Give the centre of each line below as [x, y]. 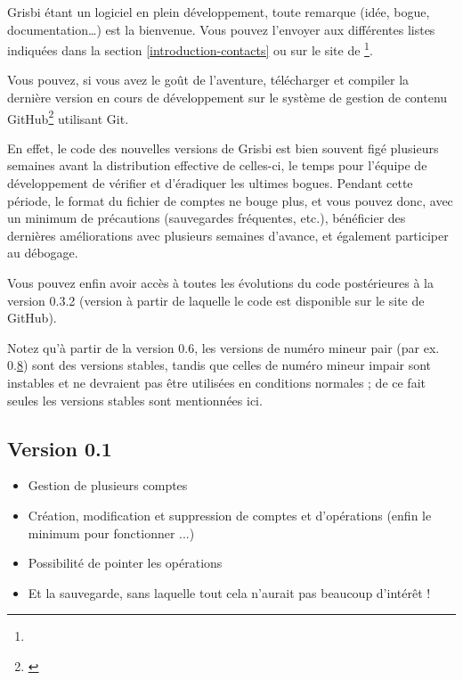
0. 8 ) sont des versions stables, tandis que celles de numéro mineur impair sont [219, 365]
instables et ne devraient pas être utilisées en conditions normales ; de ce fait [216, 382]
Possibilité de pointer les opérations [125, 563]
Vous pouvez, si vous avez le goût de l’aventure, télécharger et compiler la [208, 80]
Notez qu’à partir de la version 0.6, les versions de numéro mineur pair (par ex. [223, 347]
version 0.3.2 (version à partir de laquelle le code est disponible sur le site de [216, 300]
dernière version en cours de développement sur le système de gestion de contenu [227, 98]
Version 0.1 [60, 448]
